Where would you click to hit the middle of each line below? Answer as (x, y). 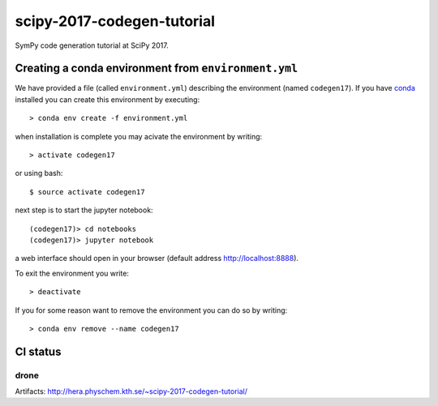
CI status (38, 351)
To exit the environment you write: (72, 273)
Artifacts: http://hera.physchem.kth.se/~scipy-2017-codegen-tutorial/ (131, 391)
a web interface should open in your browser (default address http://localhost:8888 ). (157, 259)
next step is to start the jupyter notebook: (84, 210)
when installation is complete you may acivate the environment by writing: (139, 136)
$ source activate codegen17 (87, 192)
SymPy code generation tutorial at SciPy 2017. (92, 45)
